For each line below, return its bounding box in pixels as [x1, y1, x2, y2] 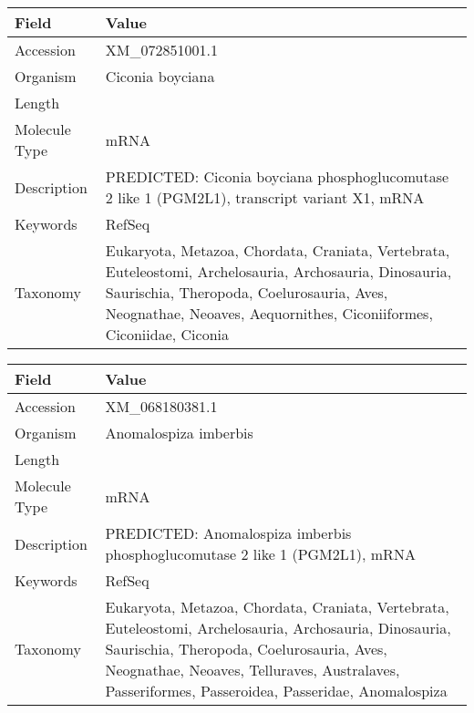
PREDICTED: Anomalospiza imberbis [105, 522, 352, 543]
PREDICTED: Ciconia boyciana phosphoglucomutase [105, 166, 449, 187]
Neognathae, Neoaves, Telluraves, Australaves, [105, 659, 400, 680]
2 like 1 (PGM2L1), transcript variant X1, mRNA [105, 187, 425, 208]
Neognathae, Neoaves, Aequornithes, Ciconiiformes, [105, 303, 433, 324]
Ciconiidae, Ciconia [105, 324, 229, 345]
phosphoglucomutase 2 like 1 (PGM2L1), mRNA [105, 543, 416, 564]
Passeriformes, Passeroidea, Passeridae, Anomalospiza [105, 680, 448, 701]
